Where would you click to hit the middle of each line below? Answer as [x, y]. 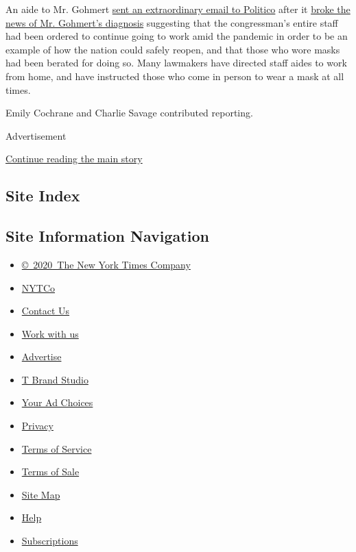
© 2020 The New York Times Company [106, 264]
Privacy [37, 426]
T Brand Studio [55, 379]
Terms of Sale [50, 472]
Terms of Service [57, 448]
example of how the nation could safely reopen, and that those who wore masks [173, 49]
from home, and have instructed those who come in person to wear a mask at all [175, 76]
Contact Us [46, 311]
